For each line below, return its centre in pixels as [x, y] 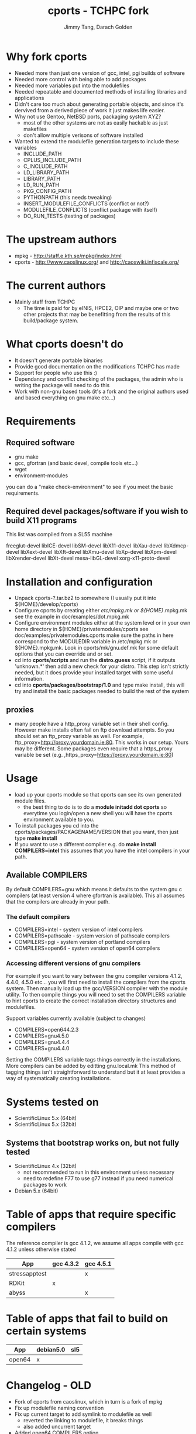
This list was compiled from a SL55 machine [59, 535]
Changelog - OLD [49, 1386]
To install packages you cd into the [56, 825]
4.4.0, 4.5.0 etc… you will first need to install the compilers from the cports [96, 982]
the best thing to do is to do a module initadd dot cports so [95, 807]
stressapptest [28, 1274]
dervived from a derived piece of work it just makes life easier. [90, 110]
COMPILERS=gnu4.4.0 [42, 1049]
